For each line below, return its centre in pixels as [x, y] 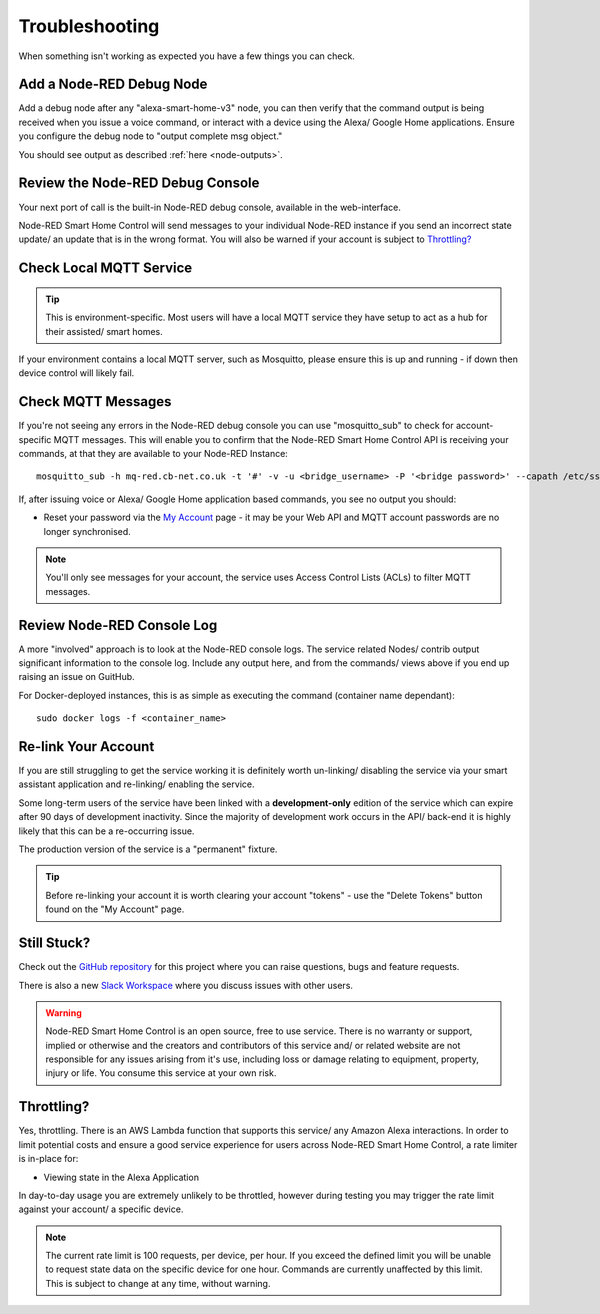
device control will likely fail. [76, 373]
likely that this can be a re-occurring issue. [106, 831]
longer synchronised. [87, 531]
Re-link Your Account [86, 746]
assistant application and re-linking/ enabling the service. [136, 784]
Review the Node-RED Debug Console [139, 183]
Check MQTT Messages [95, 401]
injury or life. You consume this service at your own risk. [161, 1073]
